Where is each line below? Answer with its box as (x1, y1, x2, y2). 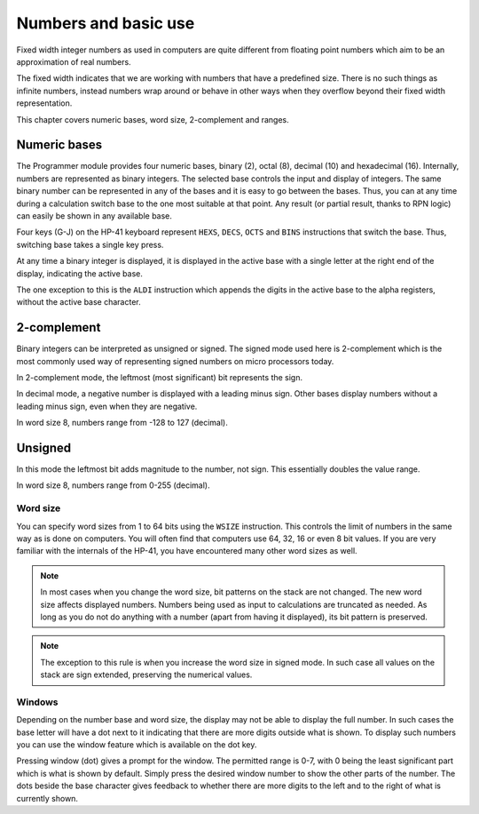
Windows (16, 696, 59, 708)
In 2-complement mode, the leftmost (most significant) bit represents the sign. (16, 372, 303, 382)
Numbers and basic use (16, 13, 195, 33)
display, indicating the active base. (16, 267, 144, 279)
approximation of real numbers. (16, 56, 132, 67)
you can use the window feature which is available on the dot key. (16, 739, 257, 750)
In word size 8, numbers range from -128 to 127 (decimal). (16, 418, 228, 428)
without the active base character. (16, 297, 141, 307)
